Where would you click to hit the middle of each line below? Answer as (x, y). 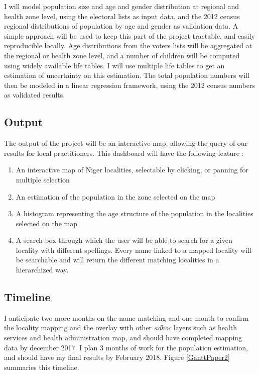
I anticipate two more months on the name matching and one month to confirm (126, 317)
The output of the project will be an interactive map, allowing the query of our (126, 143)
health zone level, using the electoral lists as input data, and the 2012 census (122, 16)
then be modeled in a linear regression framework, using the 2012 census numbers (130, 85)
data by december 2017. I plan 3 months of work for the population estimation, (126, 347)
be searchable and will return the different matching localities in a (117, 260)
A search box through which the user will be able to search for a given (124, 240)
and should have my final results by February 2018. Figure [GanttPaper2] (117, 357)
